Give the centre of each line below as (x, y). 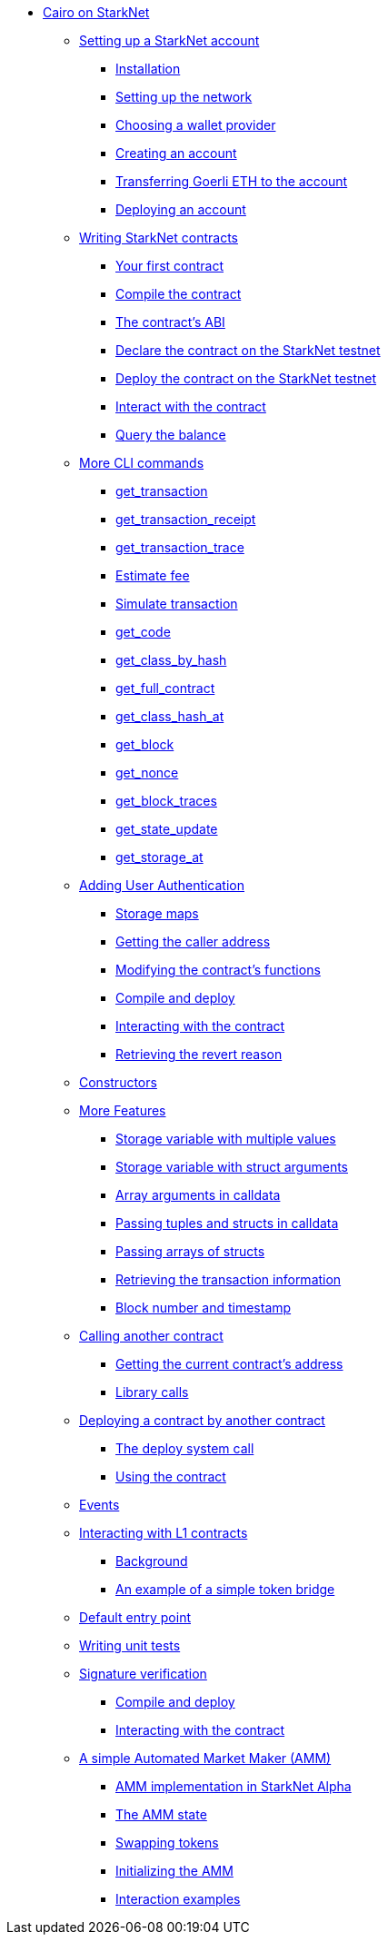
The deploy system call (185, 1448)
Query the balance (171, 435)
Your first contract (170, 266)
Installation (148, 69)
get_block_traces (166, 801)
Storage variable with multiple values (226, 1139)
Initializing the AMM (174, 1871)
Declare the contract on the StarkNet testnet (248, 350)
